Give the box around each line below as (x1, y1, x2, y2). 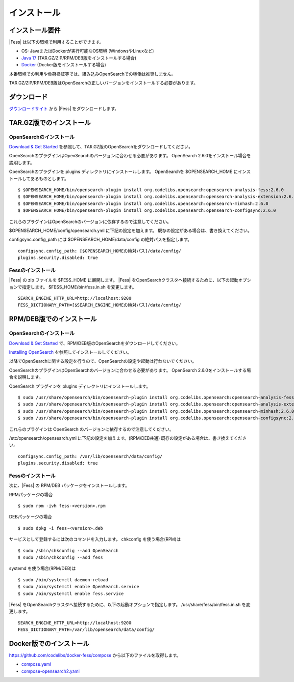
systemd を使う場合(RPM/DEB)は (9, 566, 76, 571)
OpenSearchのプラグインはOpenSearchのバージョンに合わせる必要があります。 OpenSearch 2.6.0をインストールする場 (9, 367, 251, 373)
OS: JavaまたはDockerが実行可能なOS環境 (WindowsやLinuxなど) (21, 48, 154, 54)
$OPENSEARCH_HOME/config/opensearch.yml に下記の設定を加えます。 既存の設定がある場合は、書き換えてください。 (9, 227, 252, 233)
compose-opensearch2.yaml (21, 668, 80, 674)
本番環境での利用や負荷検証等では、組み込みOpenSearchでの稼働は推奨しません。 (9, 71, 176, 77)
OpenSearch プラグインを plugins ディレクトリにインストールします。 (9, 383, 151, 389)
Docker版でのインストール (9, 639, 90, 648)
